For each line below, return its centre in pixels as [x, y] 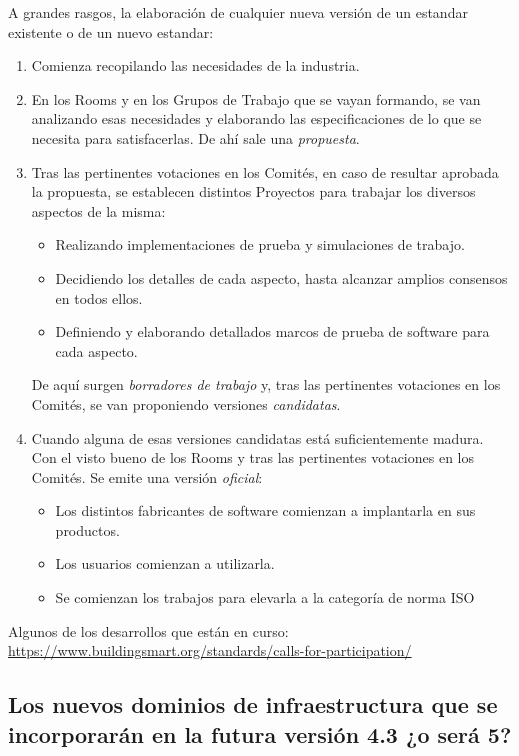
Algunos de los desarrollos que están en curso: [148, 630]
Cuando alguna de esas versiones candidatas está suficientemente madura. [257, 437]
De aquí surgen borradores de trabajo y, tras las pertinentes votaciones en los [266, 384]
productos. [87, 529]
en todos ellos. [99, 297]
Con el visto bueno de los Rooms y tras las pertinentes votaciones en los [253, 457]
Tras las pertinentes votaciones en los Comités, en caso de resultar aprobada [265, 171]
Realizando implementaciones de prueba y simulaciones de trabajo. [260, 244]
